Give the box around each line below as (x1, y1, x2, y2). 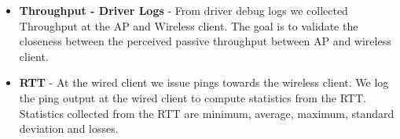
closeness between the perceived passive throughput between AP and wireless (19, 33, 391, 49)
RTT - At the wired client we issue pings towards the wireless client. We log (19, 74, 389, 91)
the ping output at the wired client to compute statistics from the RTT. (19, 89, 366, 105)
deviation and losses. (19, 120, 119, 137)
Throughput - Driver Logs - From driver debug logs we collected (19, 2, 348, 18)
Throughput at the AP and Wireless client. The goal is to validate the (19, 17, 358, 34)
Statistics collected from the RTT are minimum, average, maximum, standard (19, 105, 394, 121)
